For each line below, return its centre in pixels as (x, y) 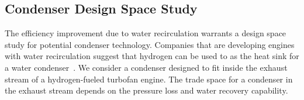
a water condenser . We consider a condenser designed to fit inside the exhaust (146, 67)
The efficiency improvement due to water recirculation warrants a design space (146, 33)
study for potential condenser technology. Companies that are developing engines (150, 44)
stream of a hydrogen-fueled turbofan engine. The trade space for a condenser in (149, 79)
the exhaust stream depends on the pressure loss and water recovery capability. (146, 90)
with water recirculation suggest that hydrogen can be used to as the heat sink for (152, 56)
